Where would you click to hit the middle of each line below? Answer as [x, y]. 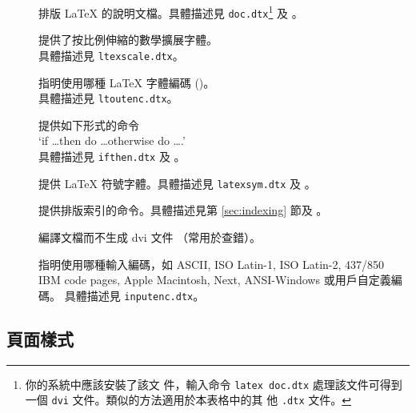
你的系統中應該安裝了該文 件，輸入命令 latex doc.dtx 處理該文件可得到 [214, 384]
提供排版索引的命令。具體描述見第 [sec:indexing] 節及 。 [183, 210]
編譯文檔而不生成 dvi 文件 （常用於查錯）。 [150, 237]
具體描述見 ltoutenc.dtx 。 [108, 98]
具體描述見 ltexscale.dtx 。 [111, 55]
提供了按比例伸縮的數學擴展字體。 [128, 40]
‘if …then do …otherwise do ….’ [112, 140]
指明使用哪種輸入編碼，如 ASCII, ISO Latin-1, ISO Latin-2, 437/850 [212, 264]
